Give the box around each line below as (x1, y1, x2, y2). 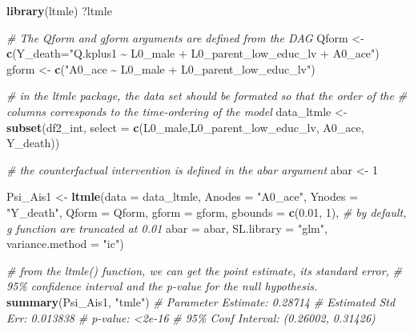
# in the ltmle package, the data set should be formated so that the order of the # (6, 87, 408, 104)
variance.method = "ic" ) (6, 235, 124, 252)
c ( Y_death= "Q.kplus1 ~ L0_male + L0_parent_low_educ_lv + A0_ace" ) (6, 45, 380, 62)
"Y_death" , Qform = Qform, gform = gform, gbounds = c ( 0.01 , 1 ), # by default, (6, 203, 407, 220)
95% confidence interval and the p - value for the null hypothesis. (6, 278, 318, 294)
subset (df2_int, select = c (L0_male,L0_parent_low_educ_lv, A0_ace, (6, 118, 364, 135)
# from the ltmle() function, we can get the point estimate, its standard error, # (6, 262, 403, 278)
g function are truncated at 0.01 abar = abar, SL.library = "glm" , (6, 219, 328, 236)
